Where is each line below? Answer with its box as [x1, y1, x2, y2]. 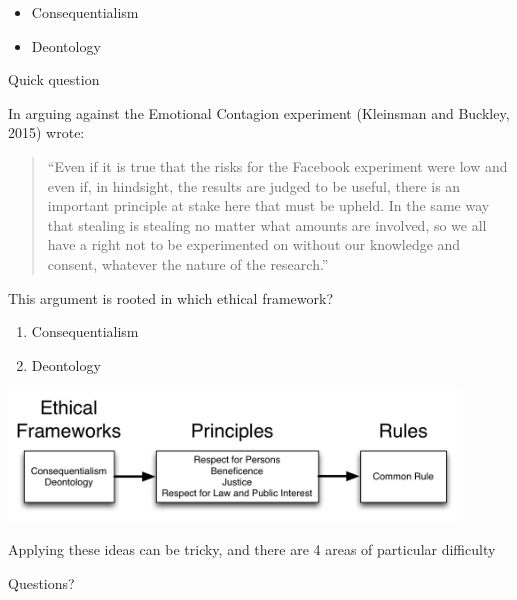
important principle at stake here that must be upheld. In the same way [47, 195, 490, 216]
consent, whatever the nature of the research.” [47, 253, 329, 274]
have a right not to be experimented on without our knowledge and [47, 234, 461, 255]
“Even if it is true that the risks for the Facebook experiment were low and [47, 155, 508, 176]
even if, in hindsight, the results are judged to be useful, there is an [47, 175, 461, 196]
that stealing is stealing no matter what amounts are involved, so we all [47, 214, 487, 235]
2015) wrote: [8, 122, 85, 143]
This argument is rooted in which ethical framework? [8, 287, 334, 308]
